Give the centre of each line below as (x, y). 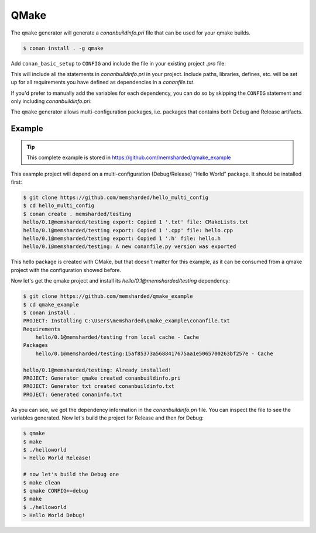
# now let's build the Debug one (71, 474)
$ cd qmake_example (51, 305)
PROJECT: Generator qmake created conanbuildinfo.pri (102, 378)
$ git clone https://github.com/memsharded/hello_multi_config (116, 198)
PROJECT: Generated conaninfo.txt (73, 394)
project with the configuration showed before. (66, 270)
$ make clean (42, 482)
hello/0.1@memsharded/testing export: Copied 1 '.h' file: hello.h (122, 238)
